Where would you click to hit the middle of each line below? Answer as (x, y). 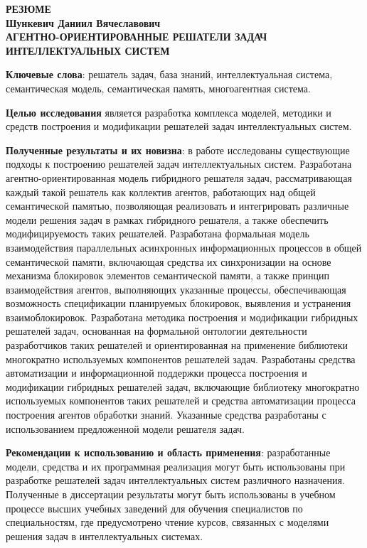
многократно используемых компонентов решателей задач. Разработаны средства (181, 359)
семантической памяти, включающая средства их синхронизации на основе (169, 261)
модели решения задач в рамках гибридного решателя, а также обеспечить (167, 219)
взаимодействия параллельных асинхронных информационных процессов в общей (184, 247)
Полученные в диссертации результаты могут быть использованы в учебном (171, 494)
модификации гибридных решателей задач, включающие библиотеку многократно (183, 386)
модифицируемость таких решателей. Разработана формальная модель (158, 233)
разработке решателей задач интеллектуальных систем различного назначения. (175, 480)
